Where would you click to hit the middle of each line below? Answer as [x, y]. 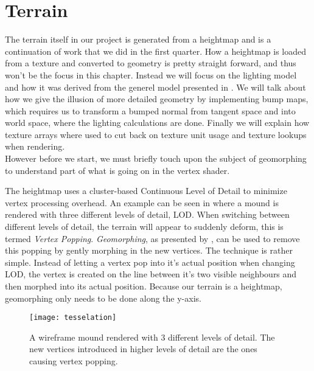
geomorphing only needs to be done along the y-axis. [103, 298]
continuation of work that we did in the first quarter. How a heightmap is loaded [155, 51]
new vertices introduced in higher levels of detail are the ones [143, 349]
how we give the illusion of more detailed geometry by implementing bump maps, [157, 99]
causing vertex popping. [74, 361]
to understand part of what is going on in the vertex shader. [117, 170]
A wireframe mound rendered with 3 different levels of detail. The [152, 337]
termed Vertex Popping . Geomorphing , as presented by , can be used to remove [152, 238]
